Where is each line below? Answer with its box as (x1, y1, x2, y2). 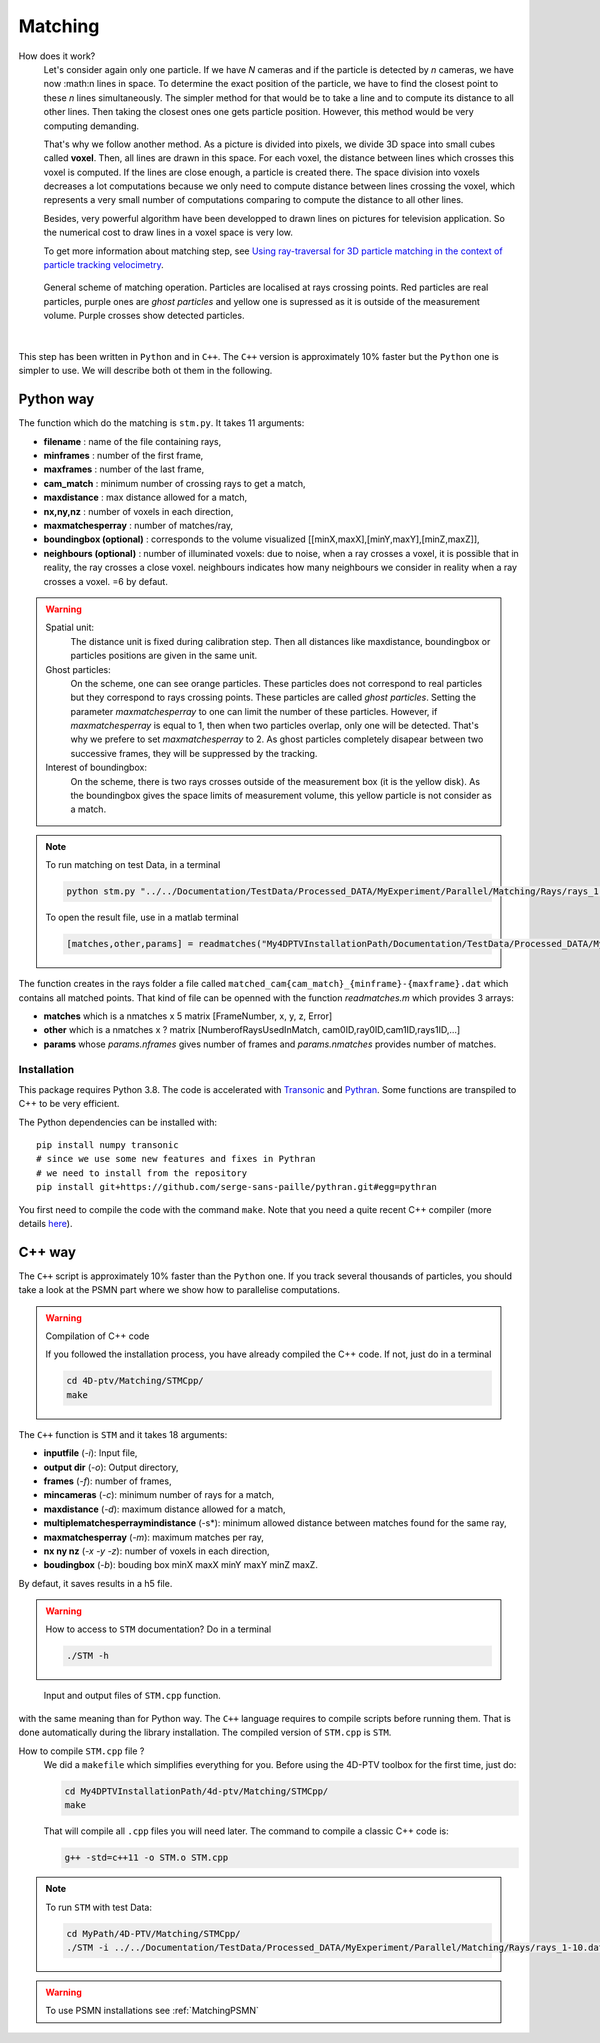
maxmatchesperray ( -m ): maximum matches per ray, (43, 1531, 265, 1543)
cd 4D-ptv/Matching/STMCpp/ (66, 1375, 204, 1387)
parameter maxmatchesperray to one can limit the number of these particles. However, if (70, 705, 438, 717)
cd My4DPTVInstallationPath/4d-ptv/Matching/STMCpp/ (64, 1786, 329, 1797)
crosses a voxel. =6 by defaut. (43, 575, 169, 587)
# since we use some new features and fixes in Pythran (36, 1153, 316, 1165)
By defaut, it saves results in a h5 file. (18, 1577, 173, 1589)
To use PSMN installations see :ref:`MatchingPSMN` (45, 2005, 259, 2017)
